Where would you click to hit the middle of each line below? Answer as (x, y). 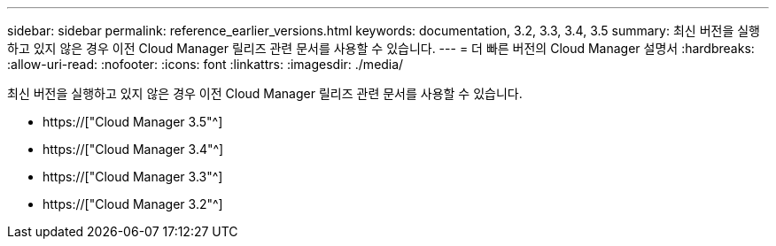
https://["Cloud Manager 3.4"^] (133, 149)
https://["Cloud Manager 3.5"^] (133, 122)
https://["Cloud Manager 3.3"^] (133, 177)
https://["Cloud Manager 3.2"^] (133, 204)
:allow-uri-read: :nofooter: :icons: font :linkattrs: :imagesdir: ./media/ (206, 64)
